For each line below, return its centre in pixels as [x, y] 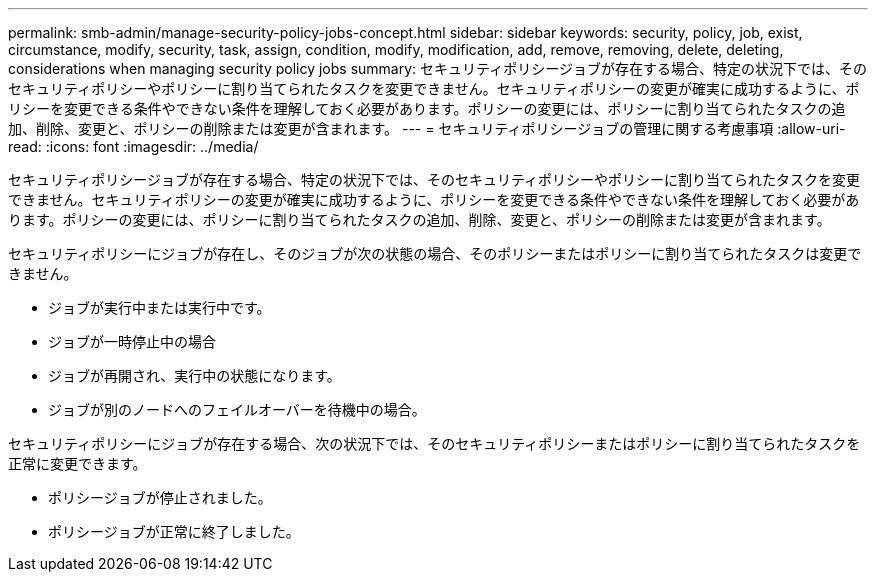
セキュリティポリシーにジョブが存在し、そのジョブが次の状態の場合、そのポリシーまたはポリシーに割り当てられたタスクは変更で [435, 253]
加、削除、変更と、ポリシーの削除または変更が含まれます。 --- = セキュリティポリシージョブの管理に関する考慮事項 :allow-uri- [427, 128]
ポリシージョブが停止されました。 [160, 497]
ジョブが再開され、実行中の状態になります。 [194, 375]
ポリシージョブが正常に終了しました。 [174, 531]
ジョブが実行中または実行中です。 [159, 307]
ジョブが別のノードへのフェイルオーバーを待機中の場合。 [237, 409]
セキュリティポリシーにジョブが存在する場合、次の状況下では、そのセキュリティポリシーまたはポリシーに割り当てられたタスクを [434, 443]
